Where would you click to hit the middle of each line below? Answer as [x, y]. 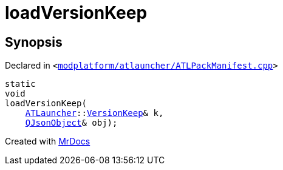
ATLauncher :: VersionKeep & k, [94, 113]
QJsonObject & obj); [71, 123]
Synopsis [34, 42]
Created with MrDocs [48, 141]
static [20, 84]
